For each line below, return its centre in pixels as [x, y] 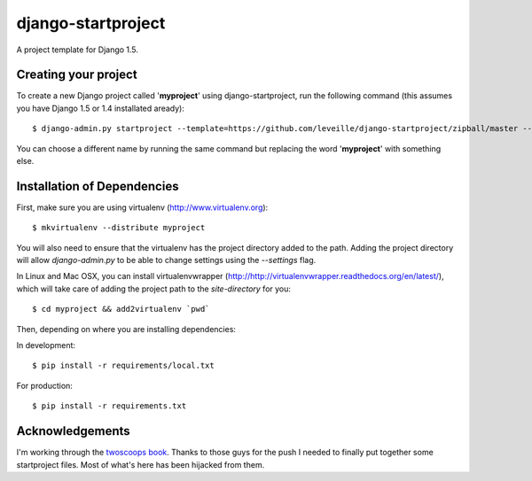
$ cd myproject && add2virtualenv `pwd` [121, 309]
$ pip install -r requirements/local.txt [123, 366]
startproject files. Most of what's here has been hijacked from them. [141, 464]
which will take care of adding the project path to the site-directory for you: [154, 289]
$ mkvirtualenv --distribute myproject [119, 228]
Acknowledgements [73, 431]
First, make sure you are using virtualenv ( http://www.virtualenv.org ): [142, 207]
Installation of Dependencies [98, 186]
